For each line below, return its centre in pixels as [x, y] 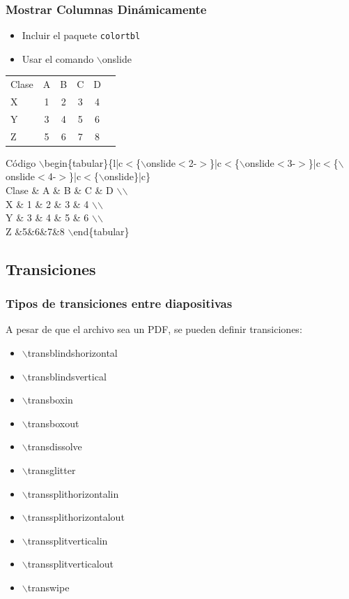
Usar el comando [58, 58]
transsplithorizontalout [76, 517]
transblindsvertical [67, 376]
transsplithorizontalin [73, 493]
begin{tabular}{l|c [84, 162]
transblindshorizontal [72, 353]
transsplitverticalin [68, 540]
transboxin [50, 400]
